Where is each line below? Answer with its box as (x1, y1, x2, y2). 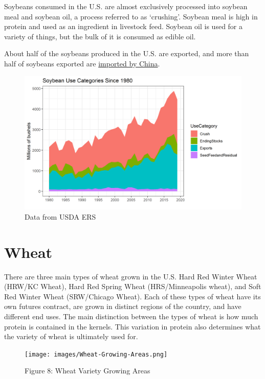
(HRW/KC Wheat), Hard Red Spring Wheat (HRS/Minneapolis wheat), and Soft (4, 281, 261, 292)
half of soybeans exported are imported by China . (4, 58, 160, 68)
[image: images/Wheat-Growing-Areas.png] (25, 350, 168, 358)
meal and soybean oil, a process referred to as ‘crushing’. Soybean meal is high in (4, 11, 258, 21)
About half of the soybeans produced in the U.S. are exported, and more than (4, 48, 249, 59)
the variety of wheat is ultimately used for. (4, 331, 138, 342)
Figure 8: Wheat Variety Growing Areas (25, 365, 150, 376)
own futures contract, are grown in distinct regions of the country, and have (4, 301, 241, 312)
